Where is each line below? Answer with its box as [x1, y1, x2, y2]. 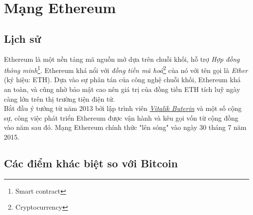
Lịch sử [4, 31, 41, 46]
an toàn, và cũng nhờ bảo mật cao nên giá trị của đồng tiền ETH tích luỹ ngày [4, 84, 240, 94]
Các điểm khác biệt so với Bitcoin [4, 155, 178, 170]
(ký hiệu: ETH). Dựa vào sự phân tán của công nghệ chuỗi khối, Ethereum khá [4, 74, 241, 85]
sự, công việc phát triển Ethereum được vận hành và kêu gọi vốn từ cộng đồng [4, 112, 238, 123]
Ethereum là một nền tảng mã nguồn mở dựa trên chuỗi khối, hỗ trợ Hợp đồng [4, 54, 240, 64]
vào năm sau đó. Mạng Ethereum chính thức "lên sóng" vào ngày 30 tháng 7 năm [4, 122, 247, 132]
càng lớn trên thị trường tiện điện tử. [4, 93, 115, 104]
